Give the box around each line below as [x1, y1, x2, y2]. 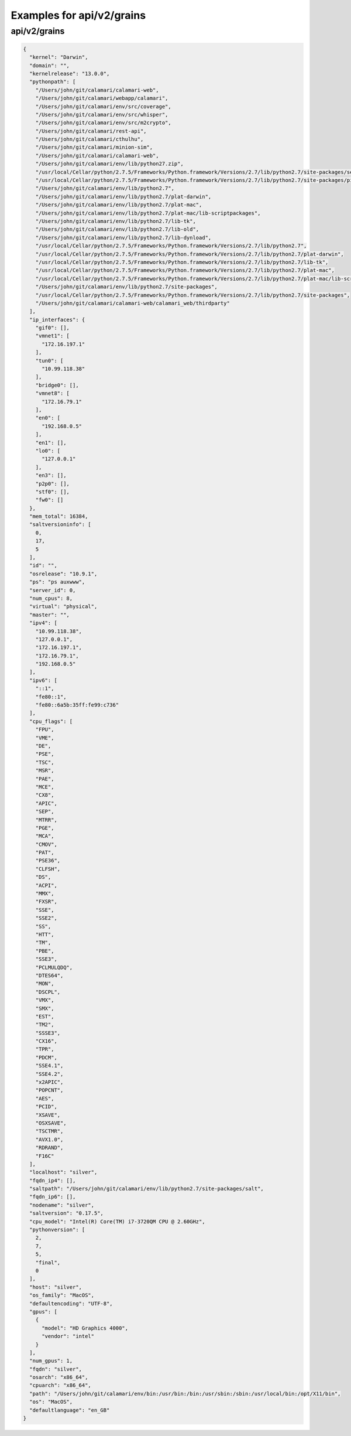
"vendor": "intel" [42, 1333, 95, 1340]
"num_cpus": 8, [29, 595, 73, 602]
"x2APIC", [35, 1079, 64, 1086]
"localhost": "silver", [29, 1169, 98, 1176]
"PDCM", [35, 1054, 58, 1060]
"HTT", [35, 931, 54, 937]
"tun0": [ [35, 357, 64, 364]
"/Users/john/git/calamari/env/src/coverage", [35, 103, 172, 110]
